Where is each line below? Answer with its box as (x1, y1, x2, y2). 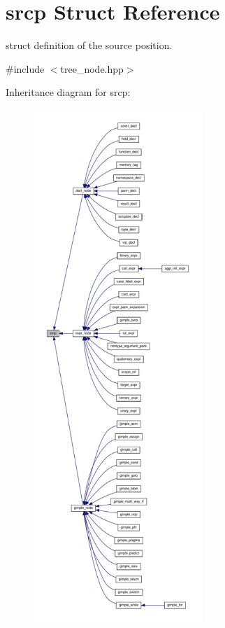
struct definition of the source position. (6, 38, 173, 53)
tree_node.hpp (60, 61, 124, 76)
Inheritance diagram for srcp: (6, 85, 131, 99)
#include (6, 61, 45, 76)
